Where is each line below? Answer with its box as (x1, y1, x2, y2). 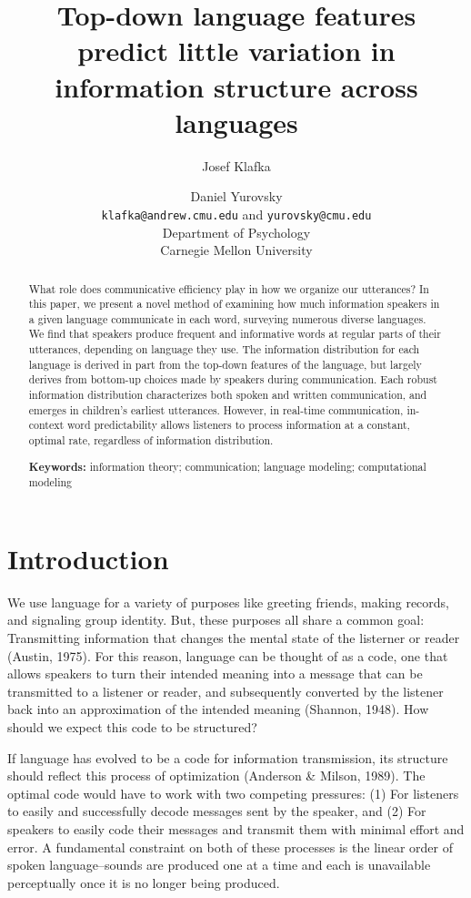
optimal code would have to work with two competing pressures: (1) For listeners (7, 783, 459, 802)
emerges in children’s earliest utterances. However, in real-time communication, (28, 402, 404, 417)
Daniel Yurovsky (190, 187, 283, 206)
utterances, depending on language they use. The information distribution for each (28, 342, 420, 357)
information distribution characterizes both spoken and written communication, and (28, 387, 427, 403)
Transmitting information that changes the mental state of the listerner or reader (7, 628, 460, 648)
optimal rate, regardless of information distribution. (28, 433, 274, 448)
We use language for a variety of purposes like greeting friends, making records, (7, 592, 449, 611)
